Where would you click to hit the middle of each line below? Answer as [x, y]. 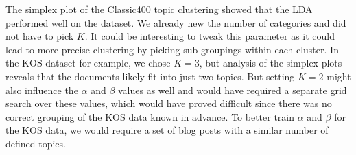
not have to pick [40, 36]
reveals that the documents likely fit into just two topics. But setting [150, 76]
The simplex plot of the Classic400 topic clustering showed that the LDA [159, 9]
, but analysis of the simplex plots [271, 63]
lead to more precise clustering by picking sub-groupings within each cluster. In [172, 49]
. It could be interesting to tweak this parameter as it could [210, 36]
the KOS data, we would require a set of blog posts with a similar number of [167, 130]
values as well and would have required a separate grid [232, 90]
